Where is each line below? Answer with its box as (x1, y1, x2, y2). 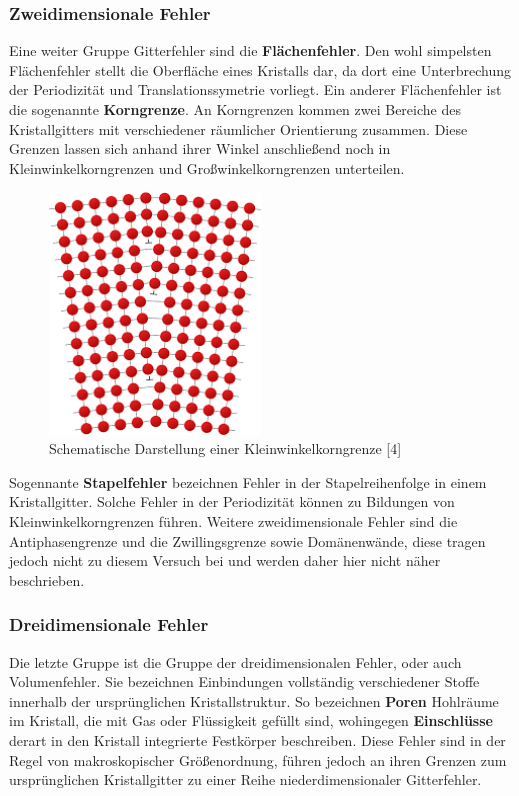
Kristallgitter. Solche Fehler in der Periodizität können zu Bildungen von (9, 491, 455, 512)
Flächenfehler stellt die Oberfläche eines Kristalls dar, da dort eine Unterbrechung (9, 59, 512, 80)
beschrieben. (9, 569, 85, 590)
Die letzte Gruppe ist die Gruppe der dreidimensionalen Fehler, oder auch (9, 651, 462, 672)
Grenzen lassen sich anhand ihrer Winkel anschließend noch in (9, 138, 391, 159)
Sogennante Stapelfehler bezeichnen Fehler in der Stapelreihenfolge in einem (9, 471, 487, 492)
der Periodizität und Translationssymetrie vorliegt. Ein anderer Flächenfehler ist (9, 79, 502, 100)
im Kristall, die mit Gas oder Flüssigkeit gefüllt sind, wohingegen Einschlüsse (9, 710, 493, 731)
